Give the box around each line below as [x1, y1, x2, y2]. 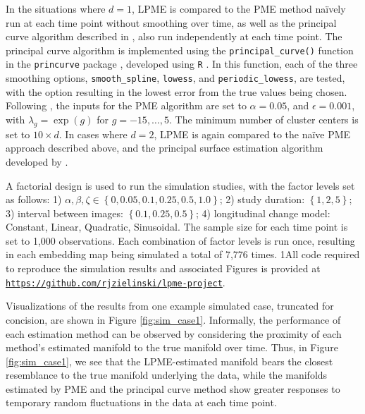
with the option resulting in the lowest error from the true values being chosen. [6, 84, 347, 99]
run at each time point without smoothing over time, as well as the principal [6, 15, 337, 30]
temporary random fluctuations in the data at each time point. [6, 395, 277, 410]
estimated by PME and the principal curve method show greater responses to [6, 381, 340, 396]
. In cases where [58, 126, 128, 141]
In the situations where [6, 1, 106, 16]
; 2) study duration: [219, 192, 305, 207]
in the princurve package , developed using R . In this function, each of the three [6, 56, 358, 71]
